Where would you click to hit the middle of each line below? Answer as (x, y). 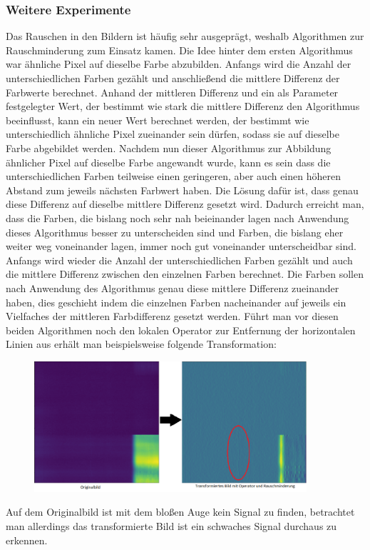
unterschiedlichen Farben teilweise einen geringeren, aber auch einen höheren (173, 176)
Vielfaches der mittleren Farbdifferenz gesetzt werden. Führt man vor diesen (172, 316)
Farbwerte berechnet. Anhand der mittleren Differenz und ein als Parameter (172, 92)
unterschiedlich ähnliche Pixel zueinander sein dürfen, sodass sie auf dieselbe (173, 134)
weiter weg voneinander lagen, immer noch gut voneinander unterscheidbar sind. (181, 246)
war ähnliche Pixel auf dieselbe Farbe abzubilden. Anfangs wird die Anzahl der (179, 64)
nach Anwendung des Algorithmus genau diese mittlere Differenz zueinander (173, 287)
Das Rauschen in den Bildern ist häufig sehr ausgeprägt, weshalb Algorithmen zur (185, 36)
